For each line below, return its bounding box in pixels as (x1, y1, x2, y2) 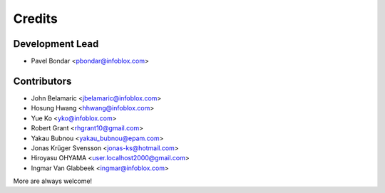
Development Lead (13, 38, 99, 50)
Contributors (13, 75, 72, 87)
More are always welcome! (13, 177, 93, 185)
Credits (13, 11, 58, 26)
